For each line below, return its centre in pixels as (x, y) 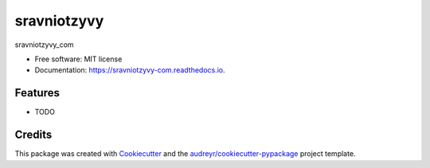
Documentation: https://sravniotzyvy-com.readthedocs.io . (130, 70)
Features (37, 93)
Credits (33, 135)
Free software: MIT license (78, 59)
